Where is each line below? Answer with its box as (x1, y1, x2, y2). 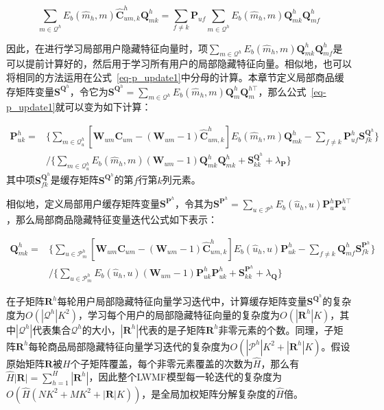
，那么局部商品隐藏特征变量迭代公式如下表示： (6, 212, 217, 227)
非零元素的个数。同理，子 (218, 322, 334, 337)
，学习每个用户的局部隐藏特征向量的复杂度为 (77, 307, 280, 321)
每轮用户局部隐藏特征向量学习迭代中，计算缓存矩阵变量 (57, 294, 307, 308)
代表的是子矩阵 (139, 322, 206, 337)
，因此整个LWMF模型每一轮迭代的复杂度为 (88, 369, 283, 384)
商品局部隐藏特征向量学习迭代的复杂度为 (47, 339, 230, 353)
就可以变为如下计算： (55, 100, 152, 114)
